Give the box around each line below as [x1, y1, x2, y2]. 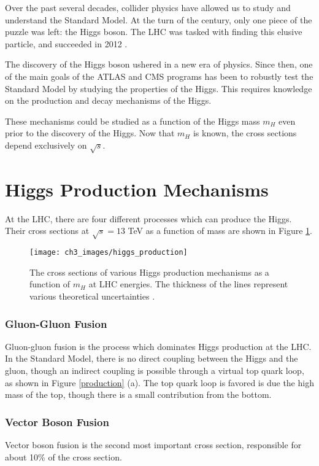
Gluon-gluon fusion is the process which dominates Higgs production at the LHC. [5, 340, 312, 352]
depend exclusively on [5, 138, 87, 151]
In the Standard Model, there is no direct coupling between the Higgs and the [5, 352, 298, 365]
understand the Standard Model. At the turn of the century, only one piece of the [5, 13, 312, 26]
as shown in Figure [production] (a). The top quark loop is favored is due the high [5, 376, 314, 389]
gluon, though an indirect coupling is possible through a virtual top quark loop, [5, 364, 304, 377]
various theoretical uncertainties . [29, 290, 155, 303]
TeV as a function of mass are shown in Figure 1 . [128, 224, 312, 237]
